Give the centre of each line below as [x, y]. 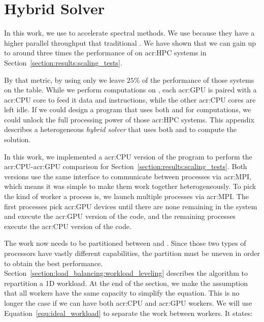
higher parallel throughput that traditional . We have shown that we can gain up [130, 42]
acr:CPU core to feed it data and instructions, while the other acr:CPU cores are [130, 99]
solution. [18, 139]
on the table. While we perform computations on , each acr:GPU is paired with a [130, 90]
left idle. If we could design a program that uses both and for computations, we [128, 109]
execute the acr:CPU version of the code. [68, 226]
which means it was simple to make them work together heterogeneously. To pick [130, 186]
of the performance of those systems [198, 79]
